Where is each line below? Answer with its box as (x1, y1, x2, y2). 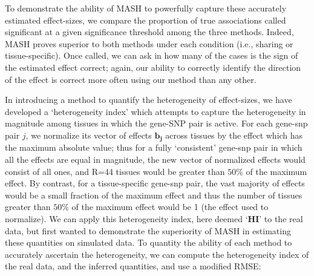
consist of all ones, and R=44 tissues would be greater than (5, 165, 225, 177)
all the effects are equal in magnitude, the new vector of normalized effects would (5, 153, 306, 165)
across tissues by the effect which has (165, 128, 303, 141)
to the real (264, 212, 303, 225)
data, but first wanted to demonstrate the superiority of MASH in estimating (5, 224, 291, 237)
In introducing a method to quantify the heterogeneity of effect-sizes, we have (5, 93, 292, 106)
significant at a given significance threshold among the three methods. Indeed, (5, 25, 294, 38)
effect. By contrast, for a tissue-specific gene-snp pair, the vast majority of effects (5, 177, 305, 189)
